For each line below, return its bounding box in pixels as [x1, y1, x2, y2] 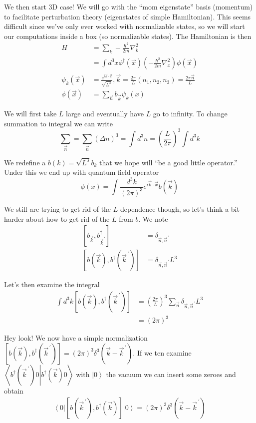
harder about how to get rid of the [4, 213, 110, 224]
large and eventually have [65, 108, 144, 118]
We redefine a [4, 157, 46, 167]
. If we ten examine [133, 347, 192, 358]
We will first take [4, 108, 57, 118]
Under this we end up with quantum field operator [4, 167, 159, 177]
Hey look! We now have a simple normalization [4, 333, 148, 343]
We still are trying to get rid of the [4, 203, 111, 214]
